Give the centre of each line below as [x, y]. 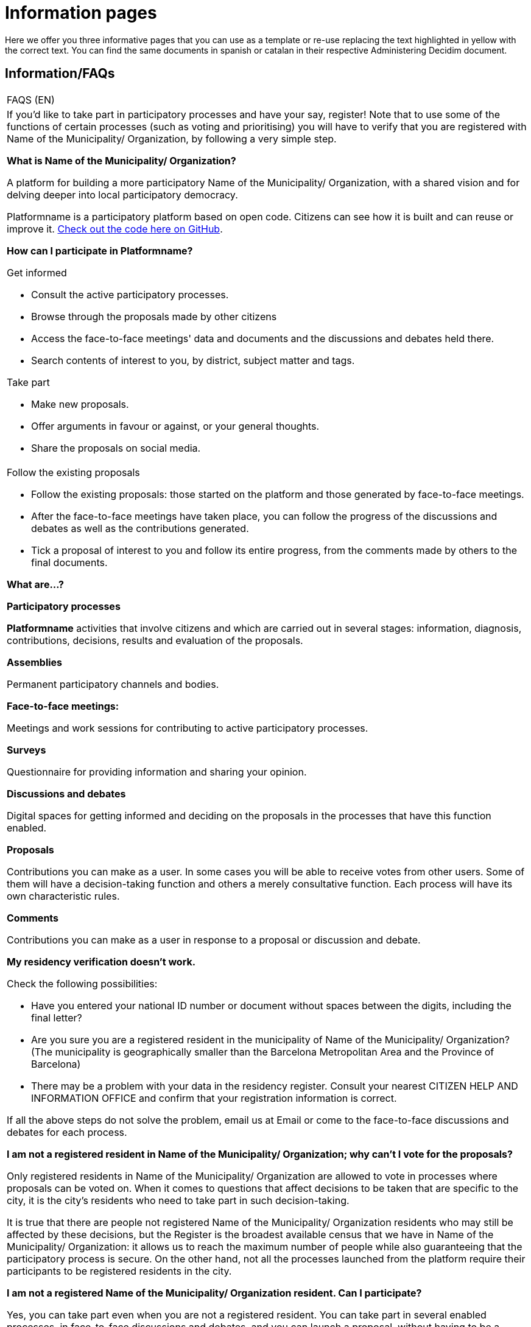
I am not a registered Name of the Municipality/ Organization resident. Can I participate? [214, 1293]
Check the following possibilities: [82, 983]
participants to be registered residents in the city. [119, 1271]
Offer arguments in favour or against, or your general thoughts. [175, 426]
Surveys [26, 750]
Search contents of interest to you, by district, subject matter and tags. [193, 360]
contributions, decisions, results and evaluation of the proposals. [155, 640]
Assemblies [35, 662]
